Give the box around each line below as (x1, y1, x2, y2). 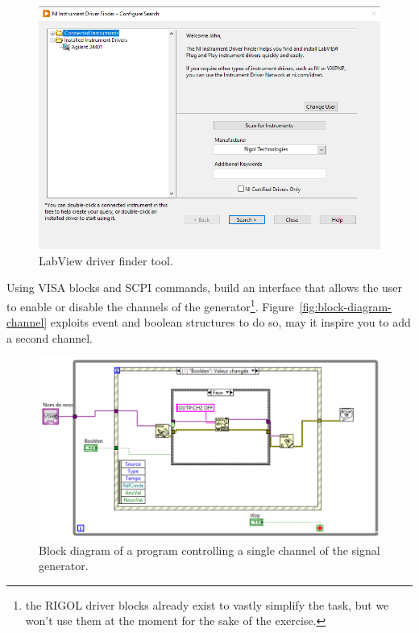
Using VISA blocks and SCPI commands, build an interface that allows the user (6, 279, 403, 296)
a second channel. (6, 329, 93, 346)
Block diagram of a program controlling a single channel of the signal (39, 541, 380, 558)
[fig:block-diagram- (299, 298, 392, 314)
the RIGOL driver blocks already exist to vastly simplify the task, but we (25, 596, 389, 613)
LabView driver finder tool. (39, 252, 173, 269)
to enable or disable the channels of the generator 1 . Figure (6, 295, 294, 314)
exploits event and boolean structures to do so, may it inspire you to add (50, 314, 411, 331)
